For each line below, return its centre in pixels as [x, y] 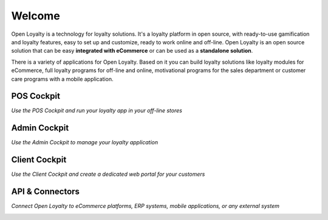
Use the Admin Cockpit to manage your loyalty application [84, 142]
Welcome [36, 16]
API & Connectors [46, 192]
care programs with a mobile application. [62, 79]
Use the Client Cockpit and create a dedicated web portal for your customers [108, 174]
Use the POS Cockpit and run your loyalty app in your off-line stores [97, 111]
